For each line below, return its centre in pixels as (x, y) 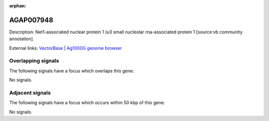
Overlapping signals (34, 61)
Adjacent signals (30, 93)
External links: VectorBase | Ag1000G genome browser (66, 48)
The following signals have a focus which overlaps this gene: (72, 71)
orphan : (18, 6)
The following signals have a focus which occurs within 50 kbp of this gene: (87, 103)
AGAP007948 (31, 20)
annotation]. (22, 39)
